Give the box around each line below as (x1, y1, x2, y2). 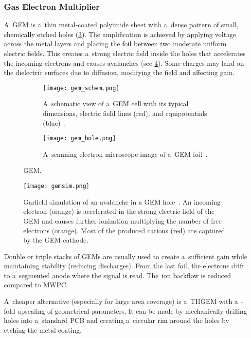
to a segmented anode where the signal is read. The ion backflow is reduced (4, 270, 231, 280)
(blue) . (43, 117, 66, 128)
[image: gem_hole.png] (43, 135, 116, 142)
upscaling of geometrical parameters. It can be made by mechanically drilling (17, 305, 247, 316)
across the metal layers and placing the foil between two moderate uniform (4, 38, 227, 49)
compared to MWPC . (4, 280, 68, 290)
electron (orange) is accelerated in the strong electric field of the (23, 206, 215, 216)
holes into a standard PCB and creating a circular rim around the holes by (4, 315, 229, 325)
